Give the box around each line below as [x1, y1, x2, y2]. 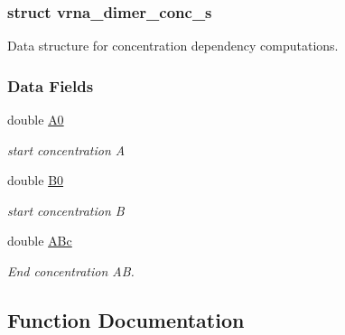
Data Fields [7, 74, 94, 97]
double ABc [7, 231, 72, 250]
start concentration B [7, 200, 125, 219]
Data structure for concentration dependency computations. [7, 36, 339, 55]
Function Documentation [7, 305, 245, 333]
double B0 [7, 171, 64, 190]
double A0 [7, 110, 64, 129]
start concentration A [7, 140, 126, 159]
